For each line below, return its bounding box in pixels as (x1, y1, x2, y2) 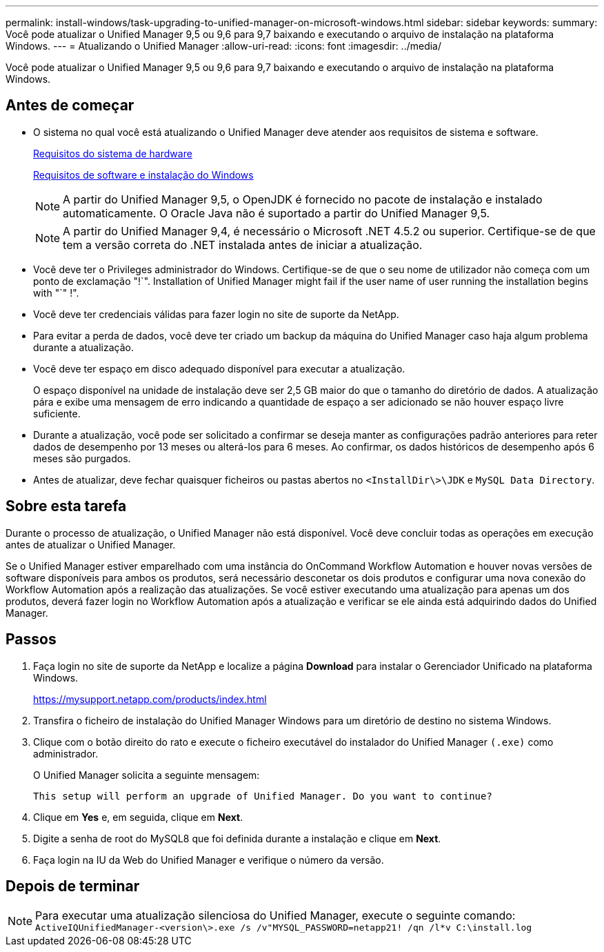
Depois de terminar (6, 877, 140, 895)
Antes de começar (6, 97, 134, 115)
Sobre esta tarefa (6, 497, 127, 515)
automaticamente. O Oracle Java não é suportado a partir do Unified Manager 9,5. (63, 206, 490, 220)
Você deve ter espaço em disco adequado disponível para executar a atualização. (33, 362, 405, 375)
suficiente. (33, 407, 81, 419)
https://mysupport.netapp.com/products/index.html (33, 693, 267, 705)
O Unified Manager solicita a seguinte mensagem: (33, 768, 260, 781)
